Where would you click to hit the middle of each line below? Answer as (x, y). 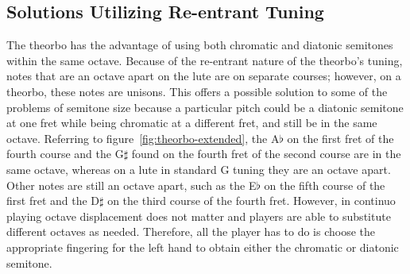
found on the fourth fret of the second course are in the (266, 154)
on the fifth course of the (325, 185)
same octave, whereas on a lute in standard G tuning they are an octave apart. (199, 169)
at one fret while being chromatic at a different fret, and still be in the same (192, 123)
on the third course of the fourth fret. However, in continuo (251, 201)
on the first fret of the (340, 138)
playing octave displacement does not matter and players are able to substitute (199, 216)
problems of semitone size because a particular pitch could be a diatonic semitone (205, 107)
